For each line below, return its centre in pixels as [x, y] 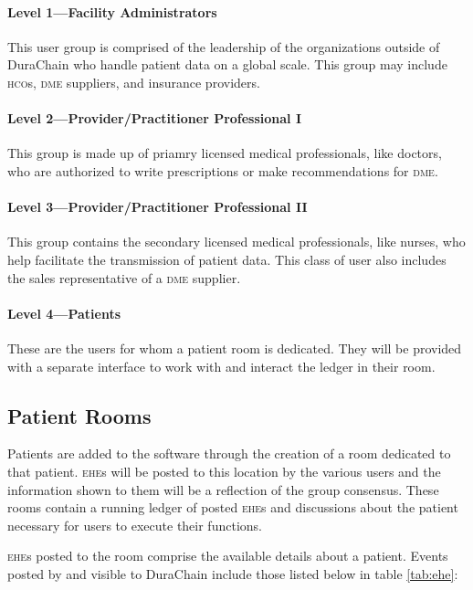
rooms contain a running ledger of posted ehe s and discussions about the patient [233, 507]
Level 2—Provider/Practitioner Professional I [155, 118]
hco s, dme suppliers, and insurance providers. [134, 82]
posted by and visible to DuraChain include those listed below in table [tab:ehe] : [233, 573]
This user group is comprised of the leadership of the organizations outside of [224, 46]
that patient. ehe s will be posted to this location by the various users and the [224, 471]
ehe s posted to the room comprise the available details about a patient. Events [228, 556]
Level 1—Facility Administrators [112, 11]
